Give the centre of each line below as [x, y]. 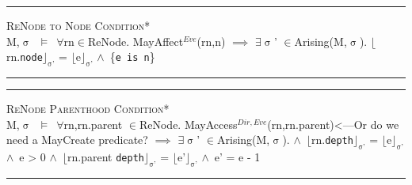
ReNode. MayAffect [135, 41]
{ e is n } [132, 57]
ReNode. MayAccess [188, 124]
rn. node [25, 57]
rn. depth [332, 140]
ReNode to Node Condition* [78, 25]
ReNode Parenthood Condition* [88, 108]
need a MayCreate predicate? [77, 140]
